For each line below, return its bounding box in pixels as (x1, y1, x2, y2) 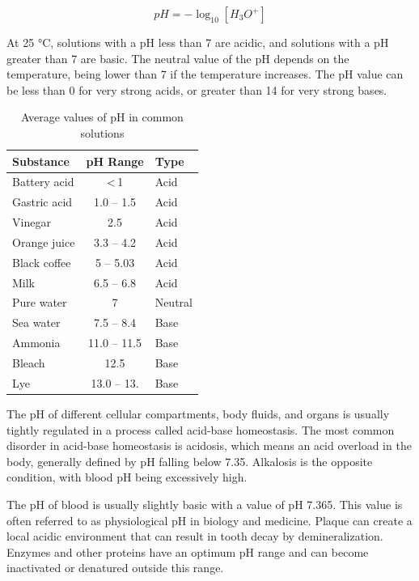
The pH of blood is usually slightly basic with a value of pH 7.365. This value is (6, 495, 403, 512)
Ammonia (12, 334, 61, 351)
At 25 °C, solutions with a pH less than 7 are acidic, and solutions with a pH (6, 34, 389, 50)
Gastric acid (12, 193, 73, 210)
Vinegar (12, 214, 51, 231)
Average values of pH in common (21, 108, 184, 125)
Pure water (12, 294, 67, 311)
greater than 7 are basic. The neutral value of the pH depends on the (6, 49, 349, 66)
